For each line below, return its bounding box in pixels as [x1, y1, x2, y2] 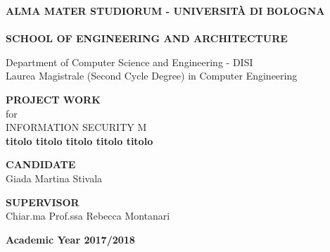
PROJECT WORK [6, 92, 101, 106]
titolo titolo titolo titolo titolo [6, 133, 153, 148]
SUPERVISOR [6, 194, 80, 209]
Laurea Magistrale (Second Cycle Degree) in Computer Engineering [6, 68, 298, 83]
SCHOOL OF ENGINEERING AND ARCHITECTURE [6, 31, 288, 46]
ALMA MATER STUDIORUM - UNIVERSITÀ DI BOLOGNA [6, 4, 325, 18]
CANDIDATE [6, 157, 76, 172]
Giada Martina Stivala [6, 170, 103, 185]
